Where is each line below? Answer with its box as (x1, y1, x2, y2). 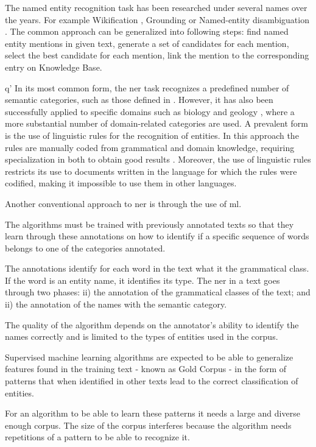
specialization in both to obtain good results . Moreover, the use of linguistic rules (5, 153, 311, 166)
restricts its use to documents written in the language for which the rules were (5, 164, 297, 177)
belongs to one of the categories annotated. (5, 241, 166, 254)
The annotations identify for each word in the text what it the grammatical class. (5, 262, 309, 275)
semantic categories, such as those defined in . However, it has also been (5, 93, 273, 106)
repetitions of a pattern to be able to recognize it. (5, 431, 190, 443)
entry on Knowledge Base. (5, 60, 102, 73)
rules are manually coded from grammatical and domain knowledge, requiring (5, 141, 295, 153)
